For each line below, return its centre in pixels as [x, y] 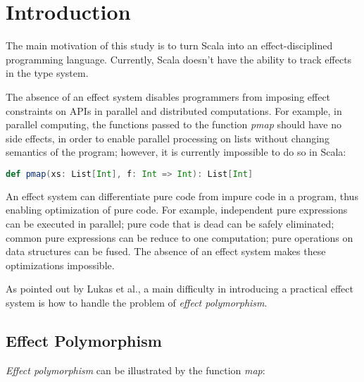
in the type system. [47, 73]
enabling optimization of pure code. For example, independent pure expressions [177, 210]
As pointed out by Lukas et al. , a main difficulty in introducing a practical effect [180, 289]
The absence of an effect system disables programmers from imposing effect [168, 96]
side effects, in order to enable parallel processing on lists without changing [168, 138]
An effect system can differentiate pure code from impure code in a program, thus [182, 196]
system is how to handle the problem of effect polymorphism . [137, 302]
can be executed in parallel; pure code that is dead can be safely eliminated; [170, 223]
